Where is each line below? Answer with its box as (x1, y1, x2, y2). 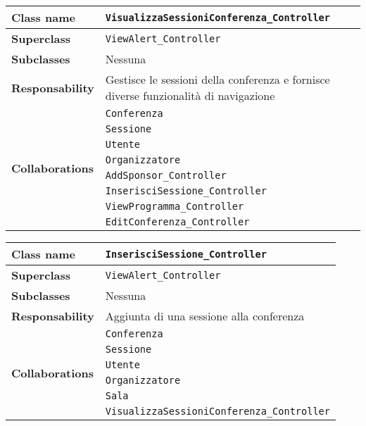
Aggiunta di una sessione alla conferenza (105, 308, 305, 324)
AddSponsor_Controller (105, 170, 227, 181)
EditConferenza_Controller (105, 216, 250, 227)
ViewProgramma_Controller (105, 201, 244, 212)
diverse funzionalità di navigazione (105, 87, 275, 104)
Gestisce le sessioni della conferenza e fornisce (105, 71, 330, 87)
